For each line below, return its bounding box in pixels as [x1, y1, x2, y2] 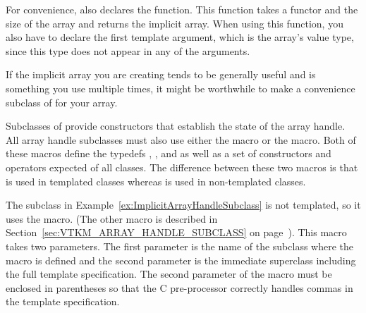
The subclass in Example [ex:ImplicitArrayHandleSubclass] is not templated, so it [6, 197, 361, 212]
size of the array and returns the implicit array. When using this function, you [6, 16, 343, 30]
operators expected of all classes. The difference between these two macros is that [6, 159, 358, 174]
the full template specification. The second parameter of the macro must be [6, 266, 332, 281]
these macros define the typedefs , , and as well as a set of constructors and [6, 146, 331, 161]
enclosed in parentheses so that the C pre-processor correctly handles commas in [6, 280, 353, 295]
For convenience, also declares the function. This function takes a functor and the [6, 2, 358, 16]
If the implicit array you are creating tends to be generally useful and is [6, 67, 316, 82]
